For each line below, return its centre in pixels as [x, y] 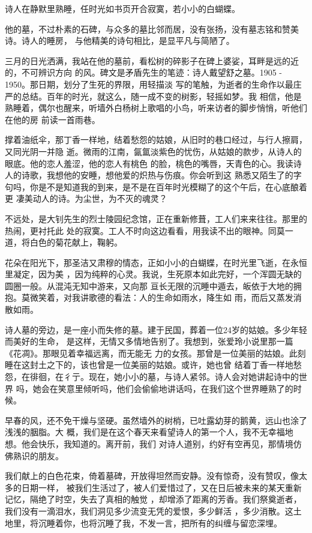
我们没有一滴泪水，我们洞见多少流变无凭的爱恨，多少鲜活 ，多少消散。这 [149, 510]
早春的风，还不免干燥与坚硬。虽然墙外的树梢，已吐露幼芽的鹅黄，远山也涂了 [156, 420]
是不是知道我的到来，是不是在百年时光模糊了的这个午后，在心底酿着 [172, 186]
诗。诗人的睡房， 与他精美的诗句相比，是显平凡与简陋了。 [120, 41]
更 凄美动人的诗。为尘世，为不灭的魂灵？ [86, 198]
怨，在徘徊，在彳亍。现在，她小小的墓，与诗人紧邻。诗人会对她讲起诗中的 [152, 377]
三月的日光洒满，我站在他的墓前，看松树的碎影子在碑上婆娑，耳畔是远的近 [152, 60]
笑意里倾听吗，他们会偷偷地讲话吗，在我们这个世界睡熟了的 [175, 388]
